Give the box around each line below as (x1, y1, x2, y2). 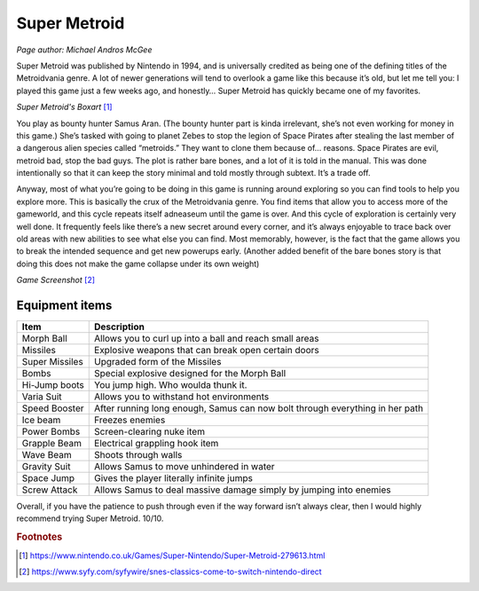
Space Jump (21, 472, 75, 485)
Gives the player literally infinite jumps (94, 472, 253, 485)
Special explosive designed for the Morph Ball (94, 367, 287, 380)
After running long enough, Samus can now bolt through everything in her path (94, 402, 424, 414)
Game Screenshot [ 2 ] (16, 275, 96, 286)
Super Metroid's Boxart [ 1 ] (16, 102, 113, 113)
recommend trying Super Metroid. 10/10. (16, 513, 164, 524)
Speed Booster (21, 402, 84, 414)
